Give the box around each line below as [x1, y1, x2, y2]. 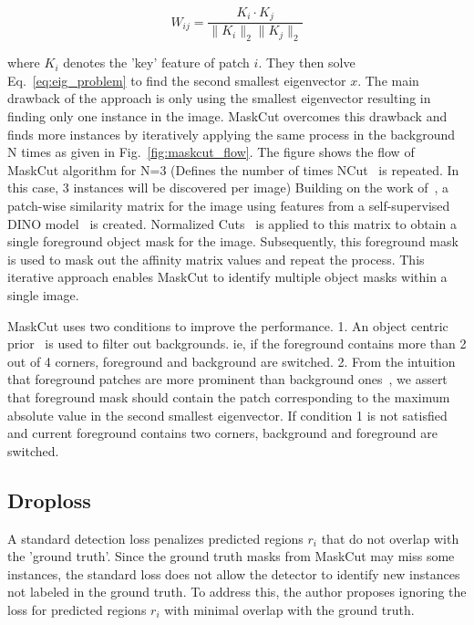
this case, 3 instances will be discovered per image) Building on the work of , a [7, 178, 449, 197]
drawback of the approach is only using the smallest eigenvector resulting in [7, 89, 431, 108]
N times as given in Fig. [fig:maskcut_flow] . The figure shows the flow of [7, 142, 415, 161]
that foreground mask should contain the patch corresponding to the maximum [7, 387, 450, 406]
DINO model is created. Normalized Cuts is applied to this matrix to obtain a [7, 214, 457, 233]
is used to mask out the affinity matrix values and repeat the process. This [7, 249, 425, 268]
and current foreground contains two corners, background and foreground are [7, 423, 438, 443]
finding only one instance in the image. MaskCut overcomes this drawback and [7, 107, 448, 126]
